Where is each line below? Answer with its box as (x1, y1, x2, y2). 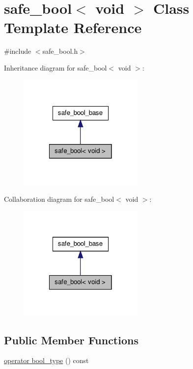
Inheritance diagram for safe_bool (4, 62, 107, 73)
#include (4, 46, 31, 56)
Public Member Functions (4, 332, 138, 347)
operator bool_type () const (4, 355, 89, 366)
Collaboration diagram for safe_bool (4, 193, 114, 204)
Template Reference (4, 17, 142, 37)
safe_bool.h (42, 46, 78, 56)
